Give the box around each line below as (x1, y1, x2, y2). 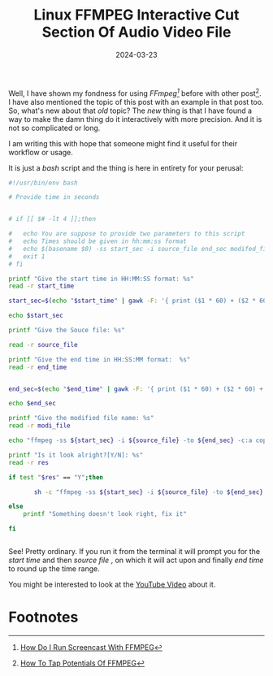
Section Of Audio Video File (41, 23, 232, 41)
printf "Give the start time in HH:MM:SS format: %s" (8, 275, 195, 283)
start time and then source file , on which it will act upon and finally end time (8, 555, 264, 565)
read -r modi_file (8, 422, 71, 430)
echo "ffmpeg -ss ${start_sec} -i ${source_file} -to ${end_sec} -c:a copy (8, 436, 271, 444)
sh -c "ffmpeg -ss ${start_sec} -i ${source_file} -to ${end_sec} (33, 487, 264, 496)
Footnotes (8, 608, 79, 626)
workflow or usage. (8, 147, 73, 157)
